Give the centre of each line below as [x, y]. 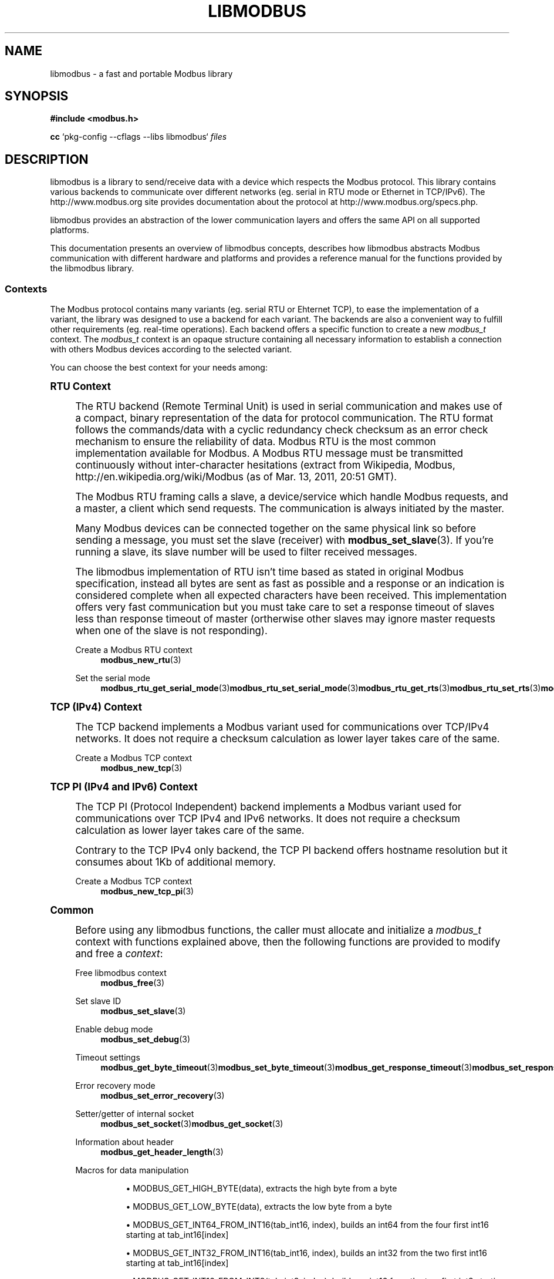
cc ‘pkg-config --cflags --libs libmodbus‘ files [138, 137]
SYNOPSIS [37, 96]
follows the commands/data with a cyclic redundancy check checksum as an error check [282, 430]
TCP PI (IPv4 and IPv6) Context [124, 787]
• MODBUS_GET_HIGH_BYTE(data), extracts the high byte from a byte [261, 1189]
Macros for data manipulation [132, 1170]
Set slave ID [98, 1001]
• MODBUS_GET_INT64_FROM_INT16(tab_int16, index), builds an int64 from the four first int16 [307, 1225]
